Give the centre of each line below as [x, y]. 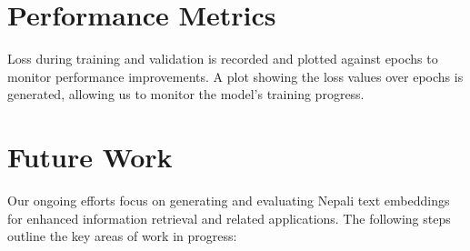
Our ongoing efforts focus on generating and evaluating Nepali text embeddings [229, 201]
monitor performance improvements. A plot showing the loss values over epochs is [235, 76]
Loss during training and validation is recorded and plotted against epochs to [223, 59]
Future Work [90, 157]
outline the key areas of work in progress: [122, 236]
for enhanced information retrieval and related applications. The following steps [229, 218]
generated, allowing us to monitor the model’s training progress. [186, 94]
